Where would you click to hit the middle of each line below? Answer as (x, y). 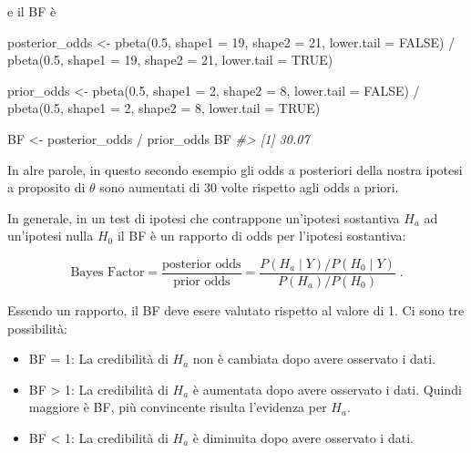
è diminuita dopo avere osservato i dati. (303, 437)
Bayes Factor (108, 273)
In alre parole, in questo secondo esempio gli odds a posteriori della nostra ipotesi (235, 169)
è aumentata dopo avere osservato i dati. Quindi (327, 389)
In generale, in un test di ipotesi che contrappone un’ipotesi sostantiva (204, 217)
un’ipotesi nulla (51, 236)
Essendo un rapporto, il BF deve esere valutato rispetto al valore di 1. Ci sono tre (236, 310)
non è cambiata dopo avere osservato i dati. (314, 359)
